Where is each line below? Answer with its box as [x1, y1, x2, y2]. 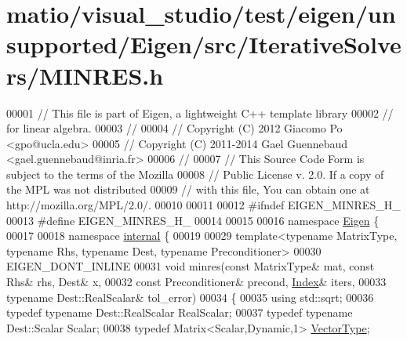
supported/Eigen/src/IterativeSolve [6, 28, 402, 60]
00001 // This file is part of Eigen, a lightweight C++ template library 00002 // [6, 104, 394, 121]
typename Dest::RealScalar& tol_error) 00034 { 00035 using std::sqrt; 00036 [6, 288, 374, 305]
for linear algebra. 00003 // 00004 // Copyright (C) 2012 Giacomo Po [6, 120, 343, 136]
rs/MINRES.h [6, 59, 164, 91]
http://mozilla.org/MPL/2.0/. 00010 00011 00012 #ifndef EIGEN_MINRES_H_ [6, 197, 401, 213]
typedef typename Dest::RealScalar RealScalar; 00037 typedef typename [6, 304, 353, 321]
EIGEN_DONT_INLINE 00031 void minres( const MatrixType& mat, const [6, 258, 375, 274]
